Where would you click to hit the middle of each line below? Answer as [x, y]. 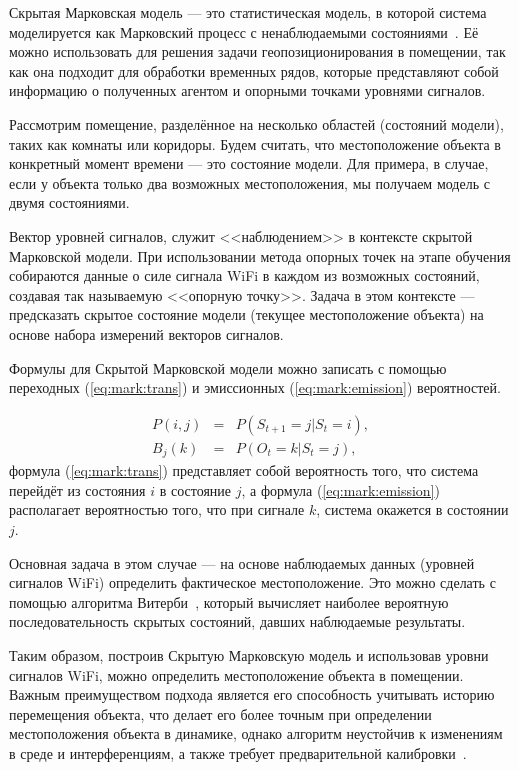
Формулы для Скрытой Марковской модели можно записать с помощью [228, 367]
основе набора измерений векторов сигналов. [146, 333]
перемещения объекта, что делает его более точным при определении [220, 713]
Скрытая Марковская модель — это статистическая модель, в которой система [248, 12]
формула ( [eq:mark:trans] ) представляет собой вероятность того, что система [244, 470]
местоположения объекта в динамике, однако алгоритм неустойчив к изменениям [256, 733]
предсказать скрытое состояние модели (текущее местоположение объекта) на [246, 314]
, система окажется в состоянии [412, 509]
